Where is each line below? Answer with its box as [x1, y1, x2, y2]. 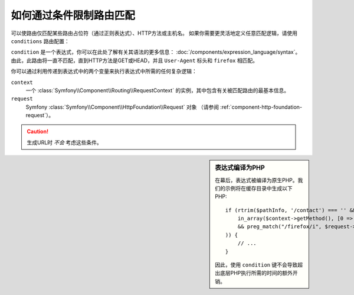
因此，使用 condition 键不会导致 [215, 261, 298, 268]
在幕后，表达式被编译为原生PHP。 [215, 176, 298, 183]
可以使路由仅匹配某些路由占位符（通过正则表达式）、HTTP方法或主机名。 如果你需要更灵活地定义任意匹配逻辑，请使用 [11, 30, 298, 37]
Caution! [27, 128, 49, 135]
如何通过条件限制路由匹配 [11, 9, 136, 22]
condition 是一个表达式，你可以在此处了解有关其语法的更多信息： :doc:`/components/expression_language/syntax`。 [11, 48, 301, 56]
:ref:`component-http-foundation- [220, 103, 303, 111]
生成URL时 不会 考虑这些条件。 [27, 139, 103, 146]
